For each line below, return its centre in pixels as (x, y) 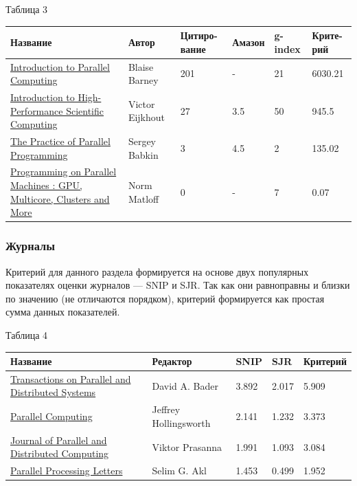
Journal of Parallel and (59, 440)
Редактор (172, 361)
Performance (37, 110)
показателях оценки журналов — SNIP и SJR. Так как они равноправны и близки (178, 285)
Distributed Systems (53, 392)
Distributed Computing (60, 453)
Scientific (85, 110)
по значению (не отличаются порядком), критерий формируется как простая (165, 298)
